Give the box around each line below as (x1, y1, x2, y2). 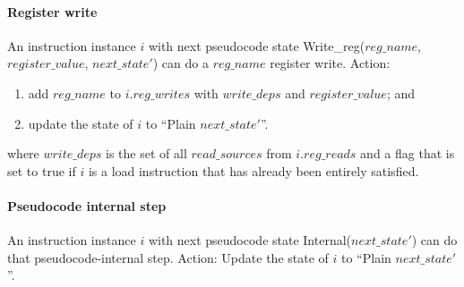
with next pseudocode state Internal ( (148, 231, 352, 249)
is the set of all (106, 144, 187, 163)
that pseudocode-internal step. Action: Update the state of (7, 248, 329, 266)
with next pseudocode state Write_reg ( (148, 36, 365, 55)
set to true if (7, 161, 76, 180)
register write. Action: (270, 54, 391, 72)
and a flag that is (360, 144, 455, 163)
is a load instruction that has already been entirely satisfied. (88, 161, 419, 180)
